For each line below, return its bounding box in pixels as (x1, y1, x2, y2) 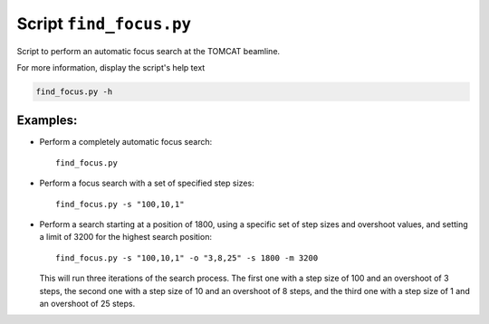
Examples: (16, 113, 78, 129)
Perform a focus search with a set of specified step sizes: (39, 177, 254, 189)
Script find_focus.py (16, 14, 192, 33)
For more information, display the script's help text (16, 62, 206, 72)
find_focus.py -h (35, 86, 113, 97)
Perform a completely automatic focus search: (39, 137, 213, 148)
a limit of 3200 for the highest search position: (39, 232, 213, 243)
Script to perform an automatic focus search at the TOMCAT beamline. (16, 45, 281, 56)
